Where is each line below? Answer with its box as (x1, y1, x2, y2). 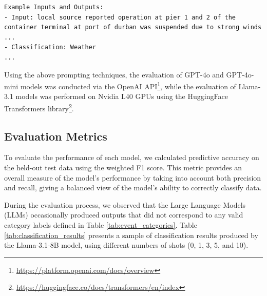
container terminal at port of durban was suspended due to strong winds (4, 24, 262, 31)
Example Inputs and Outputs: (4, 4, 104, 11)
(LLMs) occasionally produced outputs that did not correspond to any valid (4, 209, 243, 220)
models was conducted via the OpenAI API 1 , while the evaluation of (20, 80, 236, 91)
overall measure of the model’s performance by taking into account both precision (4, 172, 261, 183)
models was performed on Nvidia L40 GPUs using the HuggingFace (15, 91, 228, 102)
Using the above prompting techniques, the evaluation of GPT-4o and (4, 69, 224, 80)
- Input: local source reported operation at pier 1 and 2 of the (4, 13, 236, 21)
